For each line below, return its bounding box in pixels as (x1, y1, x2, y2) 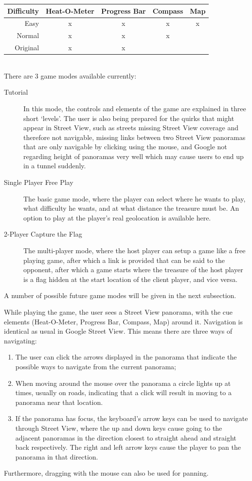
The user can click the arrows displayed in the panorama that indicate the (15, 352, 237, 362)
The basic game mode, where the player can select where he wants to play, (23, 193, 246, 203)
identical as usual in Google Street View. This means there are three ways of (4, 326, 233, 336)
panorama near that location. (15, 397, 103, 407)
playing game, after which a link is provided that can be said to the (23, 255, 225, 265)
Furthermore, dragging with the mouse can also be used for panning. (4, 468, 209, 478)
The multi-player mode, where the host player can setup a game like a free (23, 245, 246, 256)
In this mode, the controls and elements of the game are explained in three (23, 103, 246, 113)
